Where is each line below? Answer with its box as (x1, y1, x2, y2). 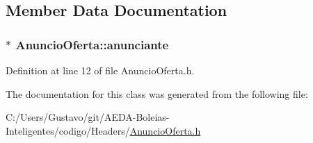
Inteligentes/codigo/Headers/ (6, 123, 130, 137)
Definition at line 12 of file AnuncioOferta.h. (6, 63, 195, 77)
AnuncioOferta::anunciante (15, 35, 169, 53)
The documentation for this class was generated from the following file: (6, 86, 308, 101)
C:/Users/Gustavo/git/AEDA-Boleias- (6, 110, 170, 124)
